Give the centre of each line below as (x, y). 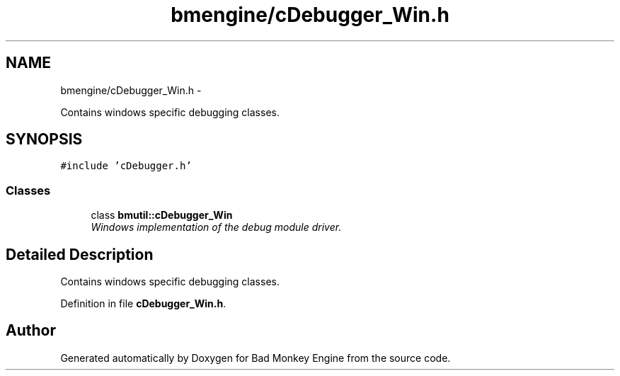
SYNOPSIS (44, 139)
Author (31, 331)
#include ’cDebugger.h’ (126, 166)
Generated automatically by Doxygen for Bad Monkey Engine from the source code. (256, 358)
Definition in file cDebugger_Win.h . (143, 304)
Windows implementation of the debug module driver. (216, 227)
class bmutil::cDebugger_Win (162, 215)
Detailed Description (80, 254)
